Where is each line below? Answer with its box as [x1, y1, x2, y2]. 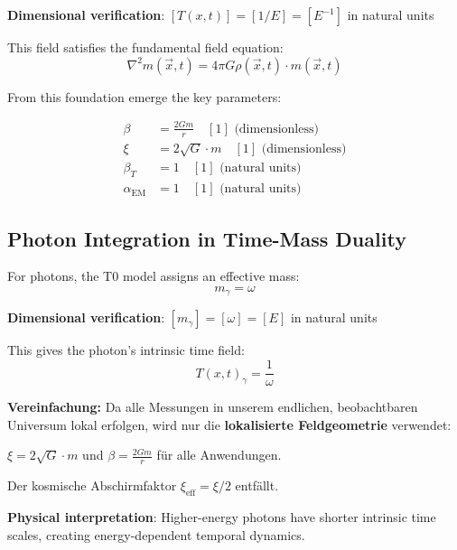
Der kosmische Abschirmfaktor [7, 476, 177, 495]
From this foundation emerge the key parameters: [7, 87, 282, 106]
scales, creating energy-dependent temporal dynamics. [7, 525, 305, 544]
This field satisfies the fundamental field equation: [7, 38, 284, 56]
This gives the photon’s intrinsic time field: [7, 340, 245, 359]
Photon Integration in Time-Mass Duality [7, 224, 406, 252]
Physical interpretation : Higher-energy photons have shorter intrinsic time [7, 507, 436, 526]
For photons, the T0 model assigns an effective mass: [7, 266, 300, 285]
